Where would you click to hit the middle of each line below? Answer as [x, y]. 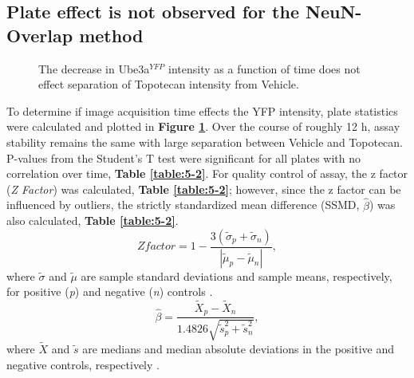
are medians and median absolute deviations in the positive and [239, 349]
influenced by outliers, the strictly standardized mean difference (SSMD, [183, 205]
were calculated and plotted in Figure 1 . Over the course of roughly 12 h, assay [203, 126]
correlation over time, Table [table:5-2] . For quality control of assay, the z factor [207, 173]
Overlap [40, 35]
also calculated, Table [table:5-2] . [93, 220]
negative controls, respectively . [83, 364]
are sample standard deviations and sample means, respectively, [237, 276]
